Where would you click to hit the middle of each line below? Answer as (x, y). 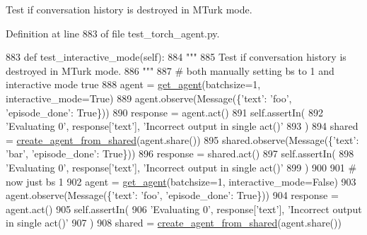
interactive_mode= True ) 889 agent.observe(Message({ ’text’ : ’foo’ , (149, 98)
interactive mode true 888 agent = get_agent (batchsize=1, (133, 84)
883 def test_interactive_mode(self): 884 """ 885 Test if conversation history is (176, 57)
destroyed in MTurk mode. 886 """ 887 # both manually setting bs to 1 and (170, 70)
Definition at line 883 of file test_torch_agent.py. (113, 33)
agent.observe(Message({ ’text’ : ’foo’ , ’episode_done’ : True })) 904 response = (172, 195)
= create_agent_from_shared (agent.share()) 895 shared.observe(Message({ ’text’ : (182, 139)
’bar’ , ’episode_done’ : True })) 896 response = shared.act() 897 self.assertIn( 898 (180, 153)
